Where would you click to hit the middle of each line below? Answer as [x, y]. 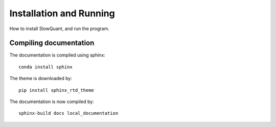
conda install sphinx [45, 67]
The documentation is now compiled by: [52, 101]
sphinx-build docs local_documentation [68, 113]
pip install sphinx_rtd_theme [56, 90]
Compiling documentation [52, 43]
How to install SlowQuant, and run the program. [60, 29]
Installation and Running [62, 13]
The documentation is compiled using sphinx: [57, 55]
